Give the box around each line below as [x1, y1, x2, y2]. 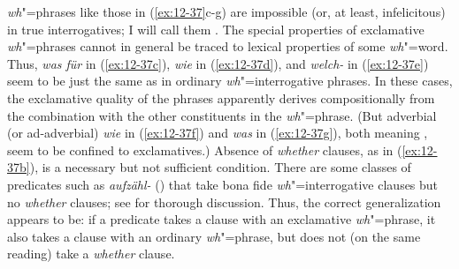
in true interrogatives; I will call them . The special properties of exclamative [7, 19, 425, 38]
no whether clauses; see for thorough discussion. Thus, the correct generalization [7, 192, 441, 211]
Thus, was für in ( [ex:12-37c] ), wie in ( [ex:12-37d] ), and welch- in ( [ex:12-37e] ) [7, 54, 429, 72]
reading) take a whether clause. [7, 244, 175, 263]
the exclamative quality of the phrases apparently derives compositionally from [7, 88, 435, 107]
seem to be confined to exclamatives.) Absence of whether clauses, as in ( [7, 140, 402, 159]
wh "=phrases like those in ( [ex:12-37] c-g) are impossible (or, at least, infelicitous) [7, 3, 446, 20]
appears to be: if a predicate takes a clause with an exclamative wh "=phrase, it [7, 210, 436, 228]
